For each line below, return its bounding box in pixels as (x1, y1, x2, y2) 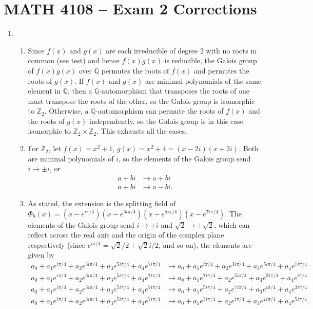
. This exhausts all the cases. (96, 125, 187, 136)
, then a (67, 85, 92, 96)
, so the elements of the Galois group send (119, 153, 251, 163)
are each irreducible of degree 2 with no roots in (106, 45, 257, 56)
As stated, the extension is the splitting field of (28, 197, 176, 208)
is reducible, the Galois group (164, 55, 257, 66)
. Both (239, 143, 259, 154)
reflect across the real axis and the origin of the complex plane (28, 229, 224, 240)
